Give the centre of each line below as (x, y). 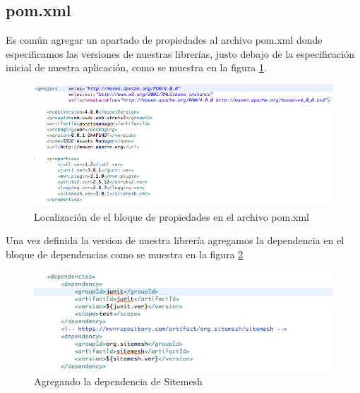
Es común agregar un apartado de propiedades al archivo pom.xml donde (164, 40)
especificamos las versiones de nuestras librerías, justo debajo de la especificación (180, 53)
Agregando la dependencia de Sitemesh (118, 381)
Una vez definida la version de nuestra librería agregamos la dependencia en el (175, 240)
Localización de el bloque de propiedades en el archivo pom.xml (172, 216)
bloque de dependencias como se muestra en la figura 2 (125, 254)
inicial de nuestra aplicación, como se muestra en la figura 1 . (136, 67)
